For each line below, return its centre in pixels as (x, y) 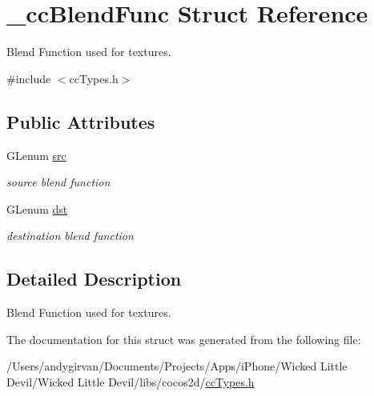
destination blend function (70, 236)
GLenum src (36, 155)
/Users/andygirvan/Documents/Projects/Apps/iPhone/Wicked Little (177, 366)
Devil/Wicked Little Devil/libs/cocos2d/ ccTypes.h (131, 381)
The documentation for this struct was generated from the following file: (184, 339)
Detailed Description (94, 279)
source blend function (58, 182)
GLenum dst (37, 208)
